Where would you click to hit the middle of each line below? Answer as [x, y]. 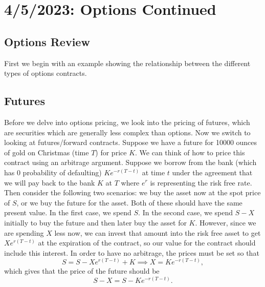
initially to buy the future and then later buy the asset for [95, 222]
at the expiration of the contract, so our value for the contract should [147, 243]
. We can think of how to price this [190, 152]
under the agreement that [212, 172]
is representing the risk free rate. [201, 182]
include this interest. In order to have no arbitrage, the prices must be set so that [132, 252]
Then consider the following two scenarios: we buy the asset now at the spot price [132, 192]
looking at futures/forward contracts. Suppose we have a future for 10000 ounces [131, 142]
